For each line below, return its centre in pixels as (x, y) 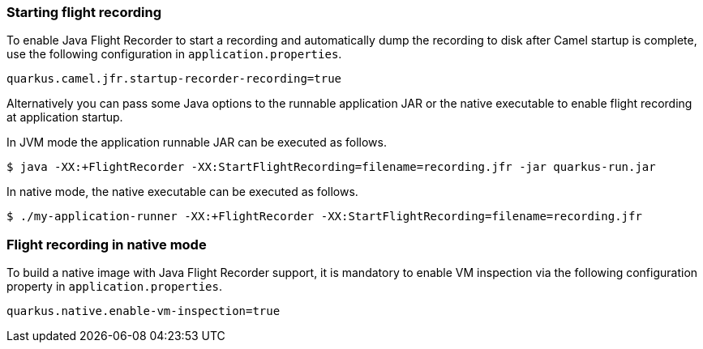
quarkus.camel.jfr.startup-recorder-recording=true (174, 79)
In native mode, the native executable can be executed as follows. (182, 192)
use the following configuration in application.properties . (174, 54)
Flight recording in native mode (107, 244)
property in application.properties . (114, 287)
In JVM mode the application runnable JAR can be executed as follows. (197, 143)
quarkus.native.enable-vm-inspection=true (144, 311)
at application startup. (65, 117)
